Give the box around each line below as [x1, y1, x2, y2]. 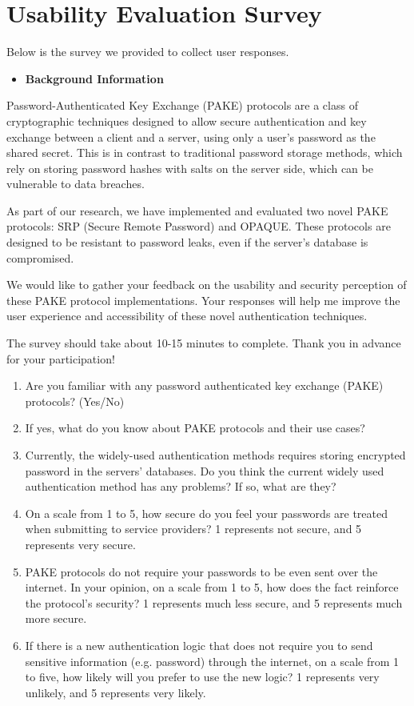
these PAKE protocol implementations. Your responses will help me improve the [6, 291, 400, 308]
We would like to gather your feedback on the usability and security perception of [6, 276, 407, 293]
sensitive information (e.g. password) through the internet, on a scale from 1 [25, 652, 400, 669]
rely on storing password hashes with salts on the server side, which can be [6, 159, 373, 176]
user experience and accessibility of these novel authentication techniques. [6, 307, 368, 324]
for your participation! [6, 350, 115, 367]
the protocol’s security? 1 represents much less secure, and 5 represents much [25, 594, 403, 611]
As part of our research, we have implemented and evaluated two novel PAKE [6, 202, 388, 219]
